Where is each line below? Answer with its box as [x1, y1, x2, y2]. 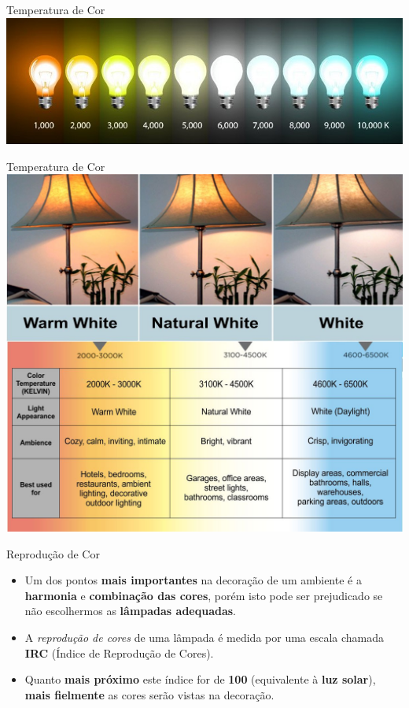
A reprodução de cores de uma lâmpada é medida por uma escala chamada [24, 628, 385, 645]
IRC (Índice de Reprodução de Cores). [24, 644, 214, 661]
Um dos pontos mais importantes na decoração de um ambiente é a [24, 572, 362, 588]
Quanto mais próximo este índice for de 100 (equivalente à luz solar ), [24, 671, 376, 688]
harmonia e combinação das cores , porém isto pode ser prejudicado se [24, 587, 383, 603]
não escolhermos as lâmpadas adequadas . [24, 602, 237, 619]
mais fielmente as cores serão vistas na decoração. [24, 686, 275, 702]
